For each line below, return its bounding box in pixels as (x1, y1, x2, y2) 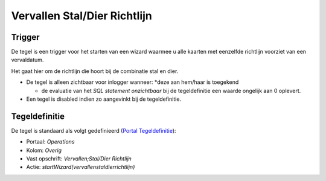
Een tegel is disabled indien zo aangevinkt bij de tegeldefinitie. (26, 95, 181, 103)
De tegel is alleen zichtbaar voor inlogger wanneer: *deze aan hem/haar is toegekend (26, 78, 239, 86)
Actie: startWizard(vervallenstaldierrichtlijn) (26, 164, 135, 171)
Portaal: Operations (26, 138, 75, 145)
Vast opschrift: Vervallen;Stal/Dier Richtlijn (26, 155, 132, 162)
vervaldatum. (11, 56, 44, 63)
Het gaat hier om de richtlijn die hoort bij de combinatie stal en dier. (11, 67, 179, 75)
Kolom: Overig (26, 147, 62, 154)
